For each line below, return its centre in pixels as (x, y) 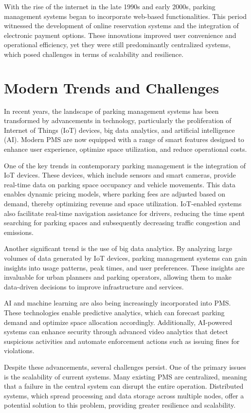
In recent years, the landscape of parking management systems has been (111, 111)
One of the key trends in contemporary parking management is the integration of (125, 165)
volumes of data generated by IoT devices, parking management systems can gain (125, 258)
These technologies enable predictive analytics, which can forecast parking (114, 312)
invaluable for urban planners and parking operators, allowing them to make (118, 277)
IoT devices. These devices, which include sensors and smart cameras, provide (120, 175)
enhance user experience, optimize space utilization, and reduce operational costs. (125, 149)
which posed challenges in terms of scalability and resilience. (94, 54)
